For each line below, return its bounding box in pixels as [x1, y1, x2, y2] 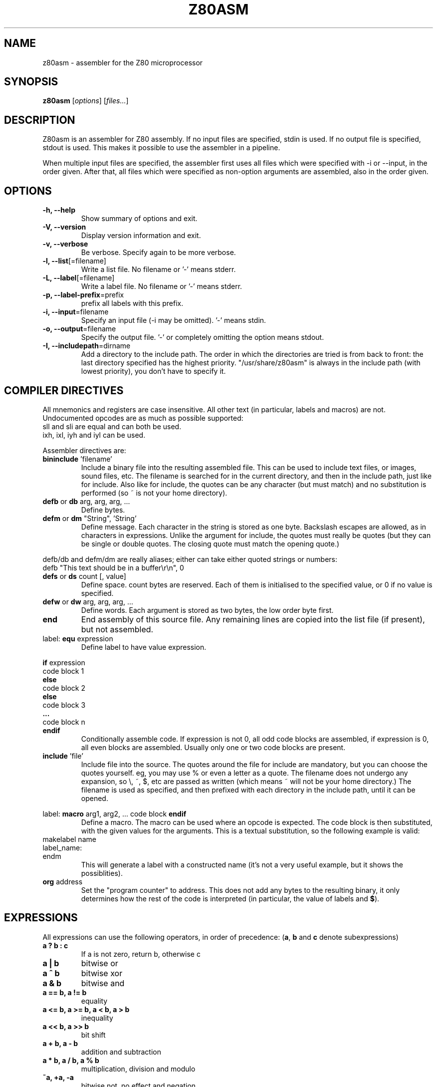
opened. [81, 794, 108, 803]
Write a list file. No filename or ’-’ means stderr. [81, 265, 236, 274]
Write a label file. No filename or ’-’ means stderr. [81, 282, 242, 291]
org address [42, 877, 83, 886]
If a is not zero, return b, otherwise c [81, 949, 201, 958]
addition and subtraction [81, 1047, 161, 1056]
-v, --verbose [42, 240, 88, 249]
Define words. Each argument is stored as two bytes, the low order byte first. [81, 605, 334, 614]
